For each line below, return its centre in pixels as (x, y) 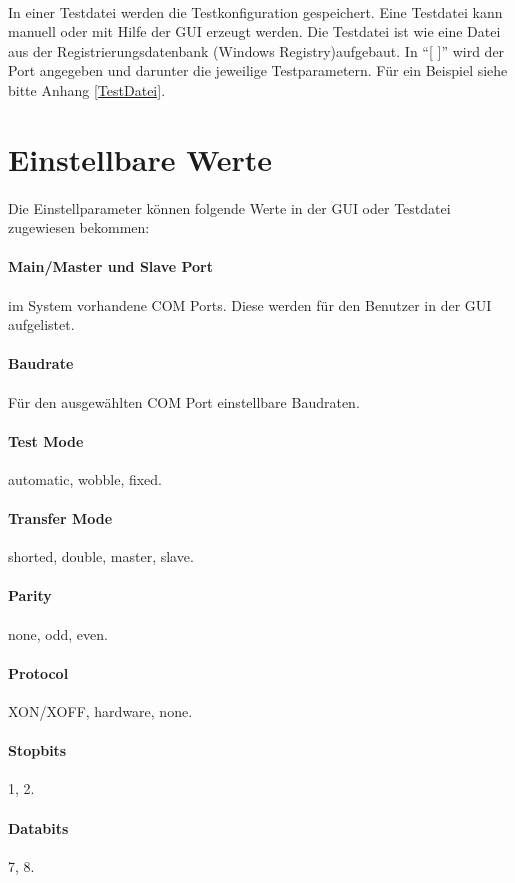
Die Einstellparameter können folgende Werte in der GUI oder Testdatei (229, 207)
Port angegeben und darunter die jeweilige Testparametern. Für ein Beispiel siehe (258, 70)
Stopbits (37, 750)
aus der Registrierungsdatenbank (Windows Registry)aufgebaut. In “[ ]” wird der (256, 50)
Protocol (38, 672)
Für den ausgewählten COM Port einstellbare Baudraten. (184, 401)
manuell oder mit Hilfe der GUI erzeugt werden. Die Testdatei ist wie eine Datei (254, 31)
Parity (30, 595)
